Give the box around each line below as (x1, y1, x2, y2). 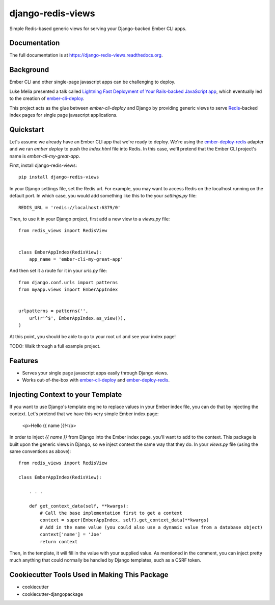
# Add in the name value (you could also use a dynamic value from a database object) (40, 524, 263, 530)
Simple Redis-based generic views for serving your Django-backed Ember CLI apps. (9, 26, 187, 32)
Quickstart (9, 125, 44, 134)
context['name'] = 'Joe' (40, 532, 102, 538)
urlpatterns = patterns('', (18, 308, 89, 314)
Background (9, 65, 49, 74)
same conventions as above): (9, 448, 71, 454)
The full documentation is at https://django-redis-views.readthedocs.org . (9, 52, 163, 58)
